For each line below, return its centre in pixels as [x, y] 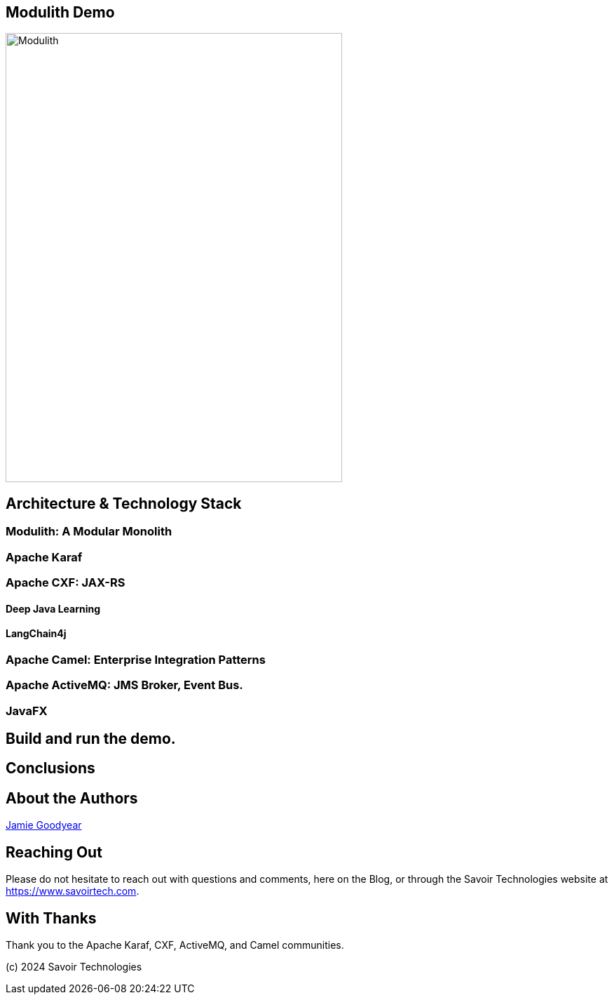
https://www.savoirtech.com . [73, 891]
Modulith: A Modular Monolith [89, 532]
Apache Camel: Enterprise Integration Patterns [136, 659]
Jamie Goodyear [44, 825]
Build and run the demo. [91, 739]
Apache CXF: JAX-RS [66, 583]
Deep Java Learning [53, 608]
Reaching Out [54, 852]
